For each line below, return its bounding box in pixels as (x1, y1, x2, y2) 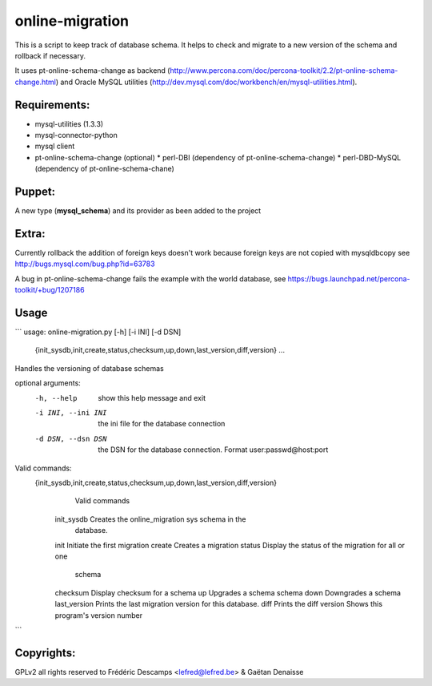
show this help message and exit (98, 393, 206, 402)
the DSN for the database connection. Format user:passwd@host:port (98, 445, 329, 454)
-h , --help (34, 393, 78, 402)
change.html (14, 77, 56, 87)
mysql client (34, 141, 75, 151)
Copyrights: (14, 646, 76, 660)
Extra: (14, 227, 46, 240)
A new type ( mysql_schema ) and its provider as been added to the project (14, 206, 262, 216)
